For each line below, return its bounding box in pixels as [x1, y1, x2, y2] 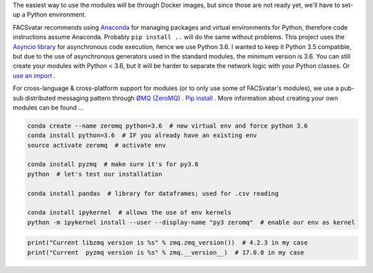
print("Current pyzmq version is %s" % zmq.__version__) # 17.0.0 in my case [27, 248, 305, 256]
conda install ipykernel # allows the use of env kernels [27, 209, 231, 216]
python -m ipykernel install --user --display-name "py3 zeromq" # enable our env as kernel [27, 218, 356, 226]
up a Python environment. [12, 10, 86, 19]
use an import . [12, 71, 56, 79]
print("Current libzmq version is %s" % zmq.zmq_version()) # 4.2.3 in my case [27, 239, 308, 247]
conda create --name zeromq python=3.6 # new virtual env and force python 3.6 [27, 121, 308, 130]
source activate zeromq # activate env [27, 141, 166, 149]
